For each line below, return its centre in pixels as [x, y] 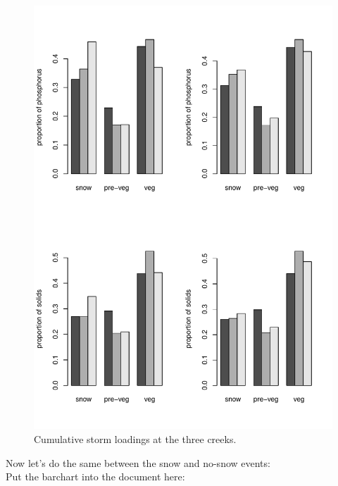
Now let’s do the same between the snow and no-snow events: [138, 462]
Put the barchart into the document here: [95, 476]
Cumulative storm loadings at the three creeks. [135, 438]
